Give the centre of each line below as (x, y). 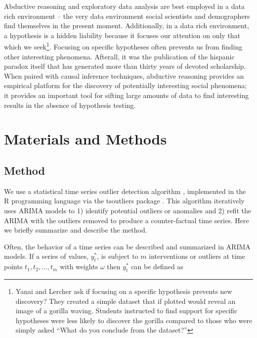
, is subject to (118, 256)
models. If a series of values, (46, 256)
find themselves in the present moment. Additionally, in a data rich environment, (127, 25)
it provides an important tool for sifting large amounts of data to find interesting (127, 95)
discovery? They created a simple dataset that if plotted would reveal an (126, 301)
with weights (79, 266)
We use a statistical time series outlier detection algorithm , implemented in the (125, 191)
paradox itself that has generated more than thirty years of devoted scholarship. (125, 66)
